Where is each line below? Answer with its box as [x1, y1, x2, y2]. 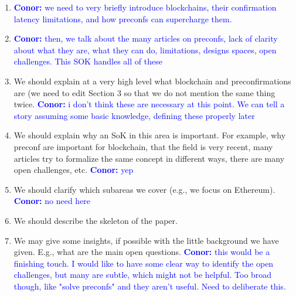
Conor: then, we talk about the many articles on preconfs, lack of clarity [13, 32, 278, 45]
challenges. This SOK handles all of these [13, 55, 162, 67]
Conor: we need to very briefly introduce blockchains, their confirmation [13, 1, 277, 13]
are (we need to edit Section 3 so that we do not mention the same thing [13, 86, 275, 98]
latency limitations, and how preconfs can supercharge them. [13, 12, 232, 25]
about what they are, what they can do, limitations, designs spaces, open [13, 43, 277, 56]
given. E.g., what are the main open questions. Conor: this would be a [13, 246, 270, 258]
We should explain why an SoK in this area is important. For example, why [13, 129, 286, 141]
